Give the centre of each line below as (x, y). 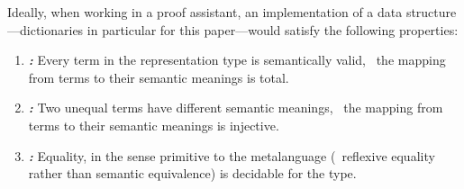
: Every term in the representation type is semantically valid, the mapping (237, 60)
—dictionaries (45, 29)
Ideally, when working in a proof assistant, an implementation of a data (205, 12)
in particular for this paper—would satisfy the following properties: (273, 29)
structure (431, 12)
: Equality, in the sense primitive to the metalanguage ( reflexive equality (232, 155)
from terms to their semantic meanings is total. (159, 77)
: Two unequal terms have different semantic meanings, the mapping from (236, 108)
